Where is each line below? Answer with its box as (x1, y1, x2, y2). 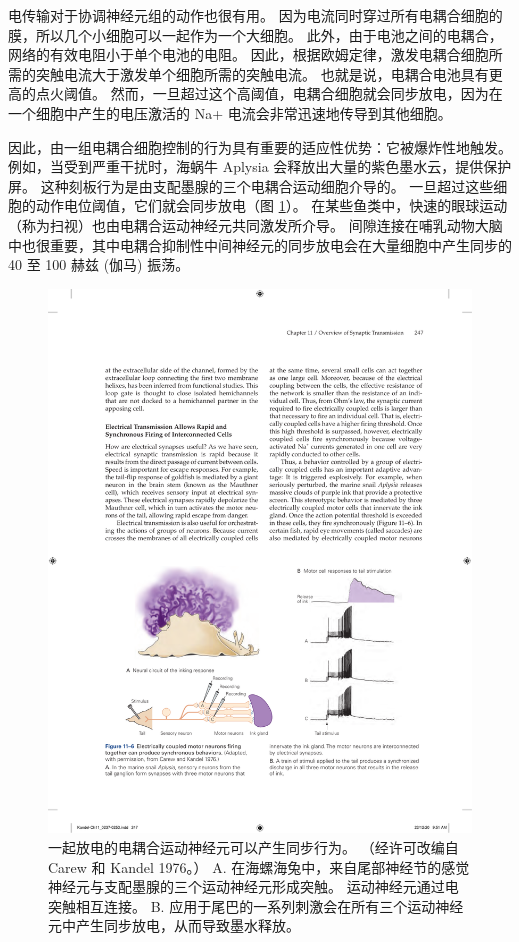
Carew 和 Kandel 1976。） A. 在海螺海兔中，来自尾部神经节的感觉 (48, 856, 470, 877)
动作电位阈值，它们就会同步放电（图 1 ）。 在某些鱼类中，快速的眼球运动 (35, 195, 508, 216)
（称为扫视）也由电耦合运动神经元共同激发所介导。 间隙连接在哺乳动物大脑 (8, 214, 503, 235)
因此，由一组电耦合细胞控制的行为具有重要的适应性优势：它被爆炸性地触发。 (8, 136, 512, 157)
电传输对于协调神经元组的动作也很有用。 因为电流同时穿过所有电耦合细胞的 (8, 5, 503, 25)
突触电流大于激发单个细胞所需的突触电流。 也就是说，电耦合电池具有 (35, 63, 489, 84)
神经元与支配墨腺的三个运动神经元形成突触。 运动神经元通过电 (48, 876, 459, 897)
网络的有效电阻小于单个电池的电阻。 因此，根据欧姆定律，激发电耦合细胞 (8, 44, 489, 65)
